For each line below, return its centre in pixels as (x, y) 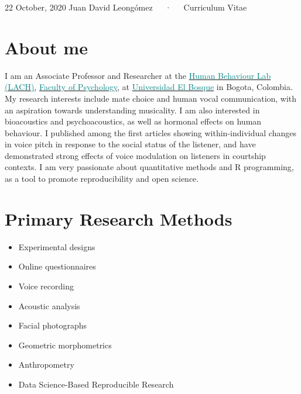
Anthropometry (46, 364)
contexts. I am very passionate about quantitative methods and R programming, (149, 167)
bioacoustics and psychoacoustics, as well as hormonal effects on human (133, 121)
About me (46, 47)
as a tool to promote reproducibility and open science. (102, 179)
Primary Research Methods (119, 218)
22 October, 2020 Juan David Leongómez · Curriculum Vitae (126, 7)
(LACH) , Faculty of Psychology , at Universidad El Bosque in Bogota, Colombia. (149, 87)
